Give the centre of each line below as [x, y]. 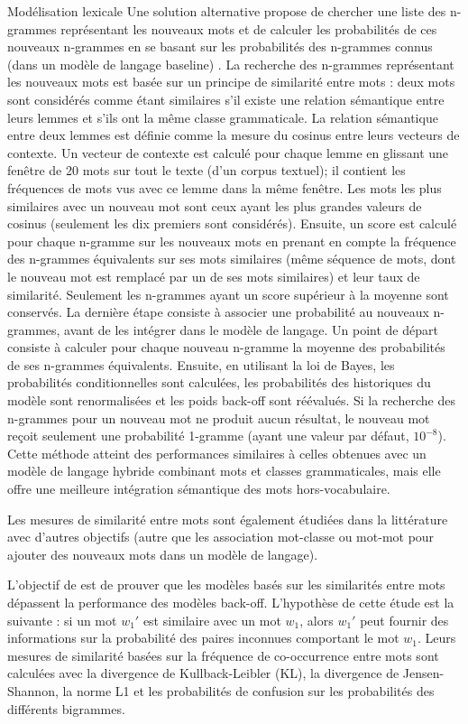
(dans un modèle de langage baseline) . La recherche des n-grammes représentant [231, 64]
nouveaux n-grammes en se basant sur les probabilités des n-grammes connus [220, 46]
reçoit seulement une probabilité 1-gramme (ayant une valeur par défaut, [208, 436]
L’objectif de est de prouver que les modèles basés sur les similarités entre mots [226, 585]
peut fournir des [404, 620]
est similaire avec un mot [212, 620]
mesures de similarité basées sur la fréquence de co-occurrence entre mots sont [223, 655]
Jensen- [423, 673]
